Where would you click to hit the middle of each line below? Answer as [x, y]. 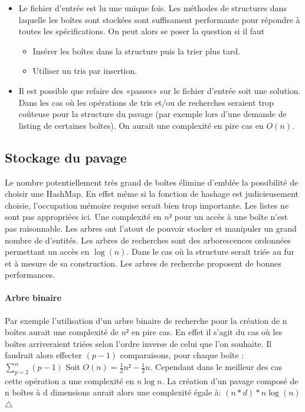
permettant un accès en [47, 252]
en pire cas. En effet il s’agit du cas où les [207, 332]
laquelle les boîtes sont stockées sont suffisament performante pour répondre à [159, 19]
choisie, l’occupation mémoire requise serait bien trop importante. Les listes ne [147, 205]
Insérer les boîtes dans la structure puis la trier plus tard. [137, 51]
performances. [30, 275]
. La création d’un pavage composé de [230, 380]
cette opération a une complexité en [70, 380]
